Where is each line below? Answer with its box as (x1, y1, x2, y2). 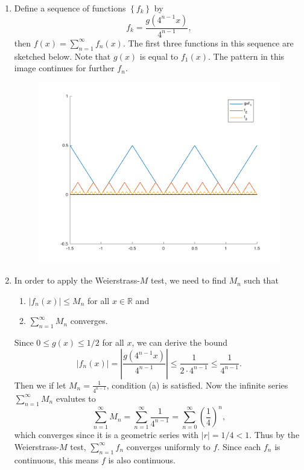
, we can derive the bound (131, 336, 228, 349)
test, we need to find (151, 274, 227, 287)
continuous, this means (14, 453, 99, 466)
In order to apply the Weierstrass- (14, 274, 140, 287)
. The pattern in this (207, 49, 285, 62)
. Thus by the (249, 428, 300, 441)
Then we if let (14, 378, 66, 391)
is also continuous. (108, 453, 176, 466)
